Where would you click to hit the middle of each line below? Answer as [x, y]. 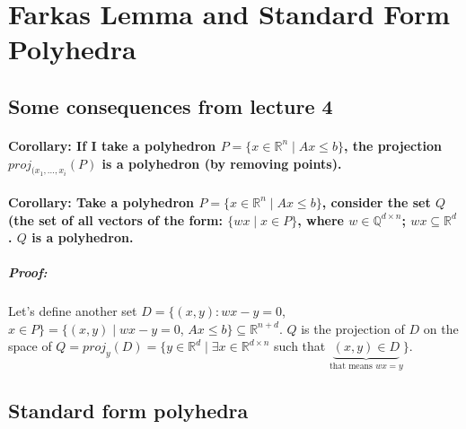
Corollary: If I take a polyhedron [112, 145]
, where [321, 219]
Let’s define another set [73, 311]
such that [300, 346]
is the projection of [353, 328]
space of [30, 346]
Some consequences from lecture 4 [171, 105]
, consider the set [376, 201]
